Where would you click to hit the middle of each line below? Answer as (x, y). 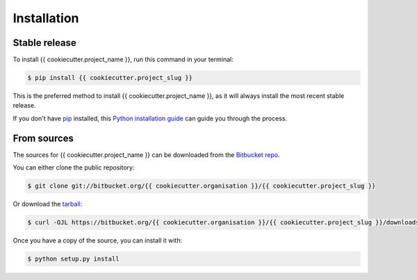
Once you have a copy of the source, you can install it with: (98, 240)
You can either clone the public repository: (74, 167)
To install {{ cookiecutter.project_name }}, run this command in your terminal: (123, 60)
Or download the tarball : (48, 204)
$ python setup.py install (73, 259)
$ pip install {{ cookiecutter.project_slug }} (110, 78)
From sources (43, 138)
